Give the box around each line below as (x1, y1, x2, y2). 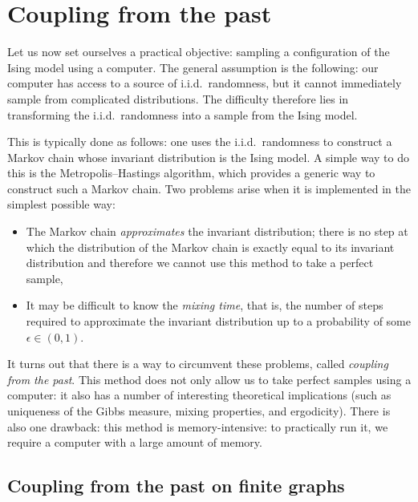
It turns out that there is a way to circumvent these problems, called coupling (7, 355, 388, 372)
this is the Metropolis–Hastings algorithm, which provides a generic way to (7, 164, 375, 181)
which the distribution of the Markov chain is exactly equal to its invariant (26, 238, 395, 255)
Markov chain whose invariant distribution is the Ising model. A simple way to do (7, 148, 410, 165)
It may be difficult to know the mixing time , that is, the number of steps (26, 297, 384, 314)
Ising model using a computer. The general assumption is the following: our (7, 59, 379, 75)
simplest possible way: (7, 196, 116, 213)
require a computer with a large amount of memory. (7, 434, 262, 451)
